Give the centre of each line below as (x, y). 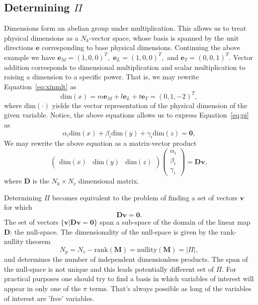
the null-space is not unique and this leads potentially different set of (109, 269)
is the (41, 181)
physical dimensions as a (41, 37)
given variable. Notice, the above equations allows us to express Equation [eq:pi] (127, 115)
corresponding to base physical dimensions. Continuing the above (141, 47)
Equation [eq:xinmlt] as (40, 86)
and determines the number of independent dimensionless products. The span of (126, 259)
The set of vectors (31, 222)
